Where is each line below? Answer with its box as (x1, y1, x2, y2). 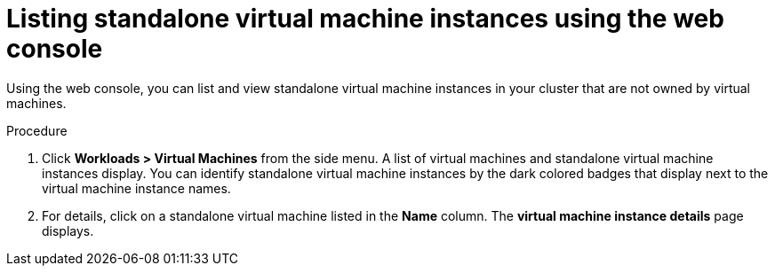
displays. (42, 222, 94, 238)
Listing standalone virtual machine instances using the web (6, 4, 724, 34)
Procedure (6, 122, 68, 138)
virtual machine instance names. (42, 180, 231, 196)
